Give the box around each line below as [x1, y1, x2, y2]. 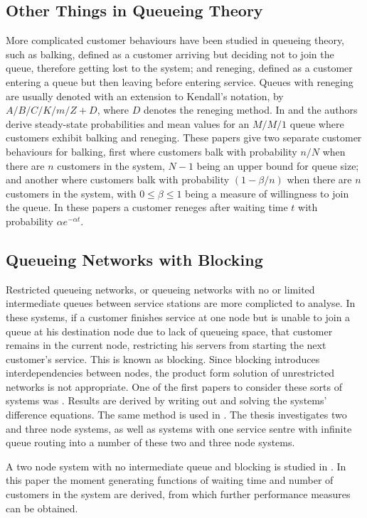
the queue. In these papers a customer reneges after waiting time [6, 200, 288, 215]
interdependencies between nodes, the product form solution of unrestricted [6, 365, 335, 380]
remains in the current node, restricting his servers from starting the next [6, 338, 326, 352]
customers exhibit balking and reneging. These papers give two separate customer [6, 130, 362, 145]
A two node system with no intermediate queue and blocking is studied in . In [6, 458, 346, 473]
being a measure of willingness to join [185, 185, 349, 200]
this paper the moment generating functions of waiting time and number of [6, 473, 334, 487]
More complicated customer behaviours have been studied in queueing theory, [6, 33, 345, 48]
